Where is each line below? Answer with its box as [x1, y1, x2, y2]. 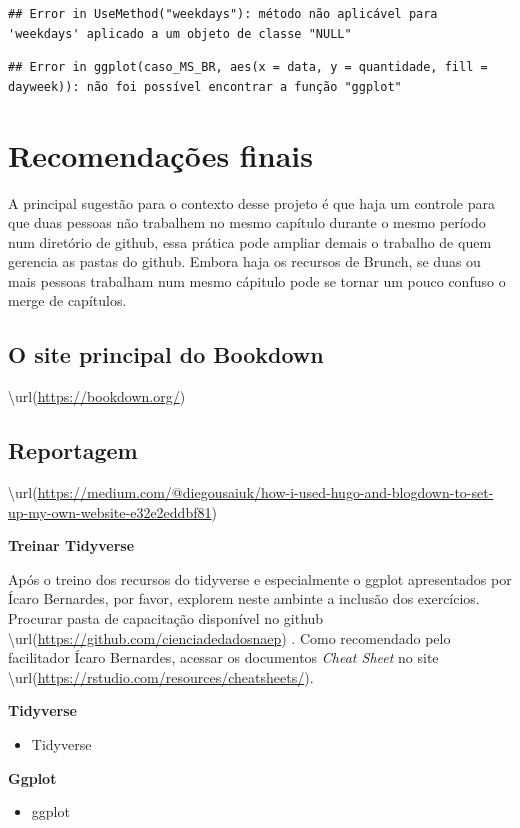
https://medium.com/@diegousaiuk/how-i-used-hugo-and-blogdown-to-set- [37, 482, 494, 503]
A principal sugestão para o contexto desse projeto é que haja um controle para [8, 192, 495, 213]
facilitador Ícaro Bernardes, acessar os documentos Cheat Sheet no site [8, 647, 439, 668]
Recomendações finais [8, 134, 313, 175]
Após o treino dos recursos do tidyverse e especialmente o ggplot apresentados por [8, 568, 512, 589]
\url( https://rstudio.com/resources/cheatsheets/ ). [8, 666, 314, 687]
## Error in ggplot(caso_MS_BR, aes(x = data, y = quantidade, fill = [8, 60, 488, 75]
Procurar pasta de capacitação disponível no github [8, 608, 324, 629]
